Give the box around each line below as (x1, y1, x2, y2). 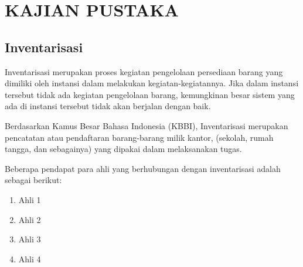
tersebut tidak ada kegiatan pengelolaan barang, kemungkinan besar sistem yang (5, 88, 295, 100)
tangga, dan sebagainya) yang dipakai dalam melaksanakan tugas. (5, 143, 242, 155)
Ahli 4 (18, 252, 41, 265)
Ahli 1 (18, 193, 41, 205)
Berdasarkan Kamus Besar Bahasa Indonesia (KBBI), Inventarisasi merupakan (5, 119, 288, 131)
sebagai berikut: (5, 174, 62, 186)
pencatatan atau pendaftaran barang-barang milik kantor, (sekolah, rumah (5, 131, 274, 143)
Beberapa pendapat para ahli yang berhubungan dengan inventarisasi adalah (5, 162, 281, 174)
